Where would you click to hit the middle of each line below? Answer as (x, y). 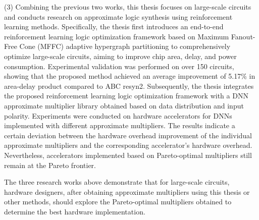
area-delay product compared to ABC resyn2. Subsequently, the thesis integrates (129, 86)
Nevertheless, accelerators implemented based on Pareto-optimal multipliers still (128, 155)
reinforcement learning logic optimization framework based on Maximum (117, 36)
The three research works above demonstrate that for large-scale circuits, (117, 182)
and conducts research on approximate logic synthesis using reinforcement (118, 16)
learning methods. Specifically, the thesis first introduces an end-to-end (114, 26)
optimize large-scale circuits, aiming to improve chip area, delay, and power (120, 56)
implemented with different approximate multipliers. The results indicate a (120, 125)
